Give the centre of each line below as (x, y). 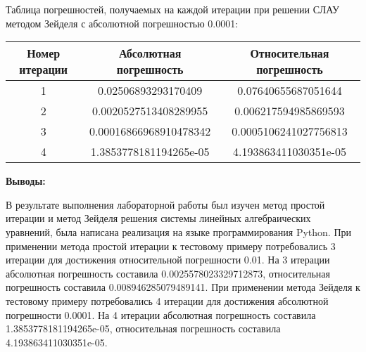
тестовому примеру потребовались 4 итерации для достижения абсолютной (167, 300)
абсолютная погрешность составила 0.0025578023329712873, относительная (168, 273)
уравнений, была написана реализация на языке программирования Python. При (179, 232)
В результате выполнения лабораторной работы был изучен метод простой (165, 204)
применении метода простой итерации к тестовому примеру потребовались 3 (171, 246)
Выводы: (26, 181)
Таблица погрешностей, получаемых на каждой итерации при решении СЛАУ (172, 9)
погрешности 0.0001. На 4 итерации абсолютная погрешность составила (161, 314)
